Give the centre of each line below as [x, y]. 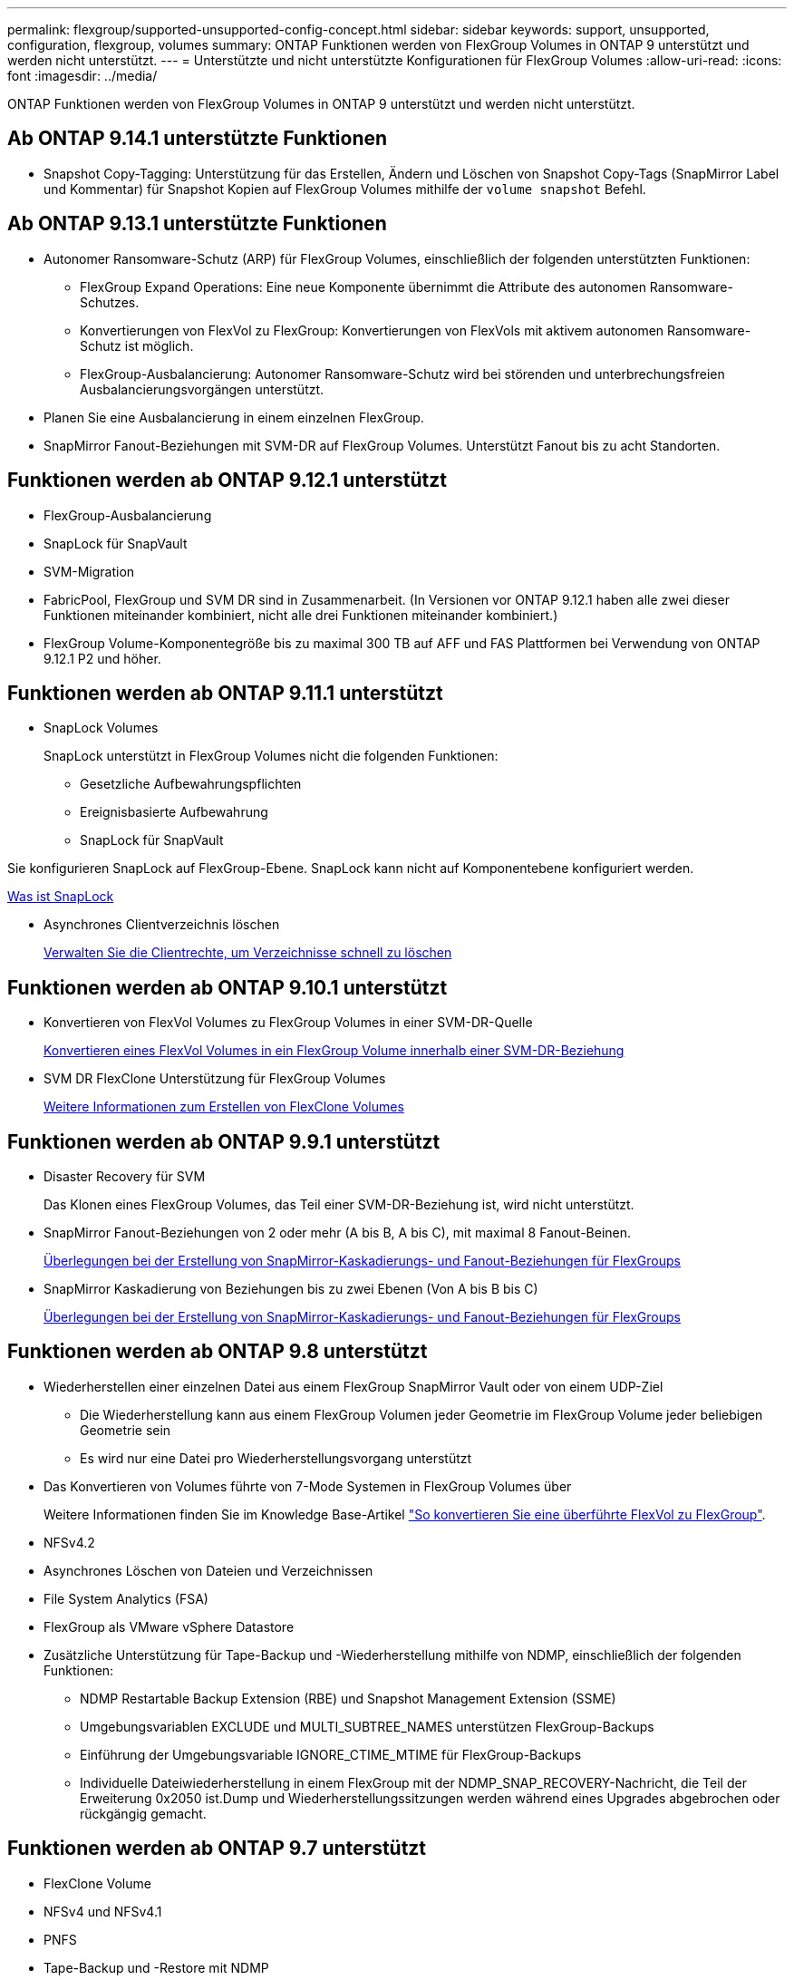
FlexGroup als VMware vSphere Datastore [169, 1626]
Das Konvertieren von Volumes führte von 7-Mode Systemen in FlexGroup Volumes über [308, 1486]
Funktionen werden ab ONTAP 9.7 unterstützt [217, 1849]
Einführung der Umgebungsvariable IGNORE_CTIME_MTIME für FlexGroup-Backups [331, 1754]
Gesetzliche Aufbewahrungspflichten [191, 784]
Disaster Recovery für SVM [125, 1177]
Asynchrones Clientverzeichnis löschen [162, 925]
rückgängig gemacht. [143, 1813]
